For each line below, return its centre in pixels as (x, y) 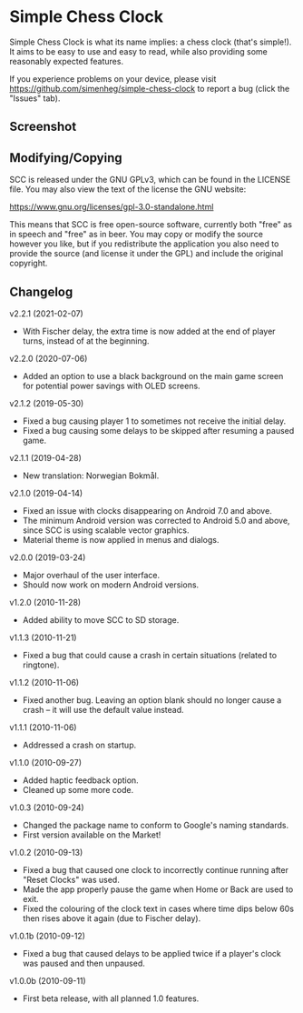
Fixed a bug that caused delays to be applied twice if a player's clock (151, 953)
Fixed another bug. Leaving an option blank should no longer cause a (152, 700)
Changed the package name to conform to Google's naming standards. (155, 825)
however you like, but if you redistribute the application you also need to (144, 244)
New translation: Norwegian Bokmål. (91, 476)
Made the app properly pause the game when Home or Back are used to (158, 889)
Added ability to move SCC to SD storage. (101, 619)
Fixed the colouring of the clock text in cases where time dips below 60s (158, 908)
